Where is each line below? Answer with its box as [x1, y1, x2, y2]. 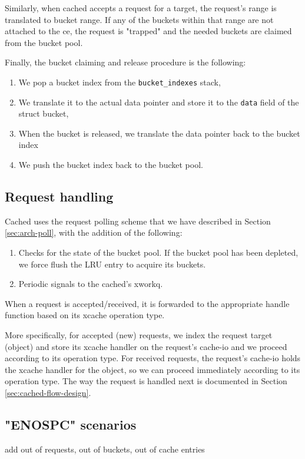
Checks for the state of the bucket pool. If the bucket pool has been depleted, [18, 246, 299, 259]
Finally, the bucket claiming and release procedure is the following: [5, 56, 246, 68]
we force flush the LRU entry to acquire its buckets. [18, 257, 206, 270]
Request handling [5, 187, 114, 206]
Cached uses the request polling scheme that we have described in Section [5, 214, 271, 227]
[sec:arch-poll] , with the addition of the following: [5, 226, 183, 239]
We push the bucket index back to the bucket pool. [18, 158, 203, 171]
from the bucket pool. [5, 36, 83, 48]
